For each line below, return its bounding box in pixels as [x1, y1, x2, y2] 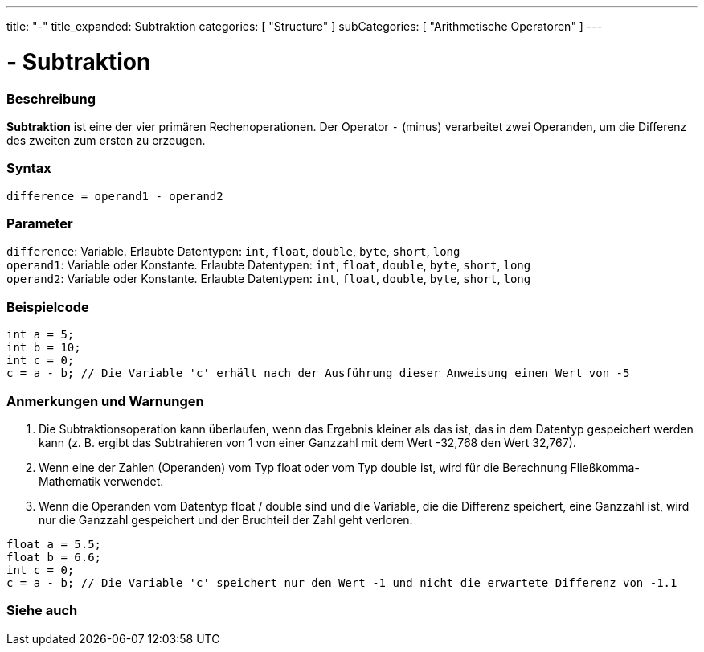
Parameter [6, 215, 73, 232]
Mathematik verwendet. [39, 474, 164, 488]
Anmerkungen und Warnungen [6, 392, 204, 409]
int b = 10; [6, 341, 81, 355]
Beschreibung [6, 90, 96, 107]
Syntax [6, 160, 51, 177]
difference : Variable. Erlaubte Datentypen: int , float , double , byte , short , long [6, 244, 460, 259]
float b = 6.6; [6, 550, 102, 564]
